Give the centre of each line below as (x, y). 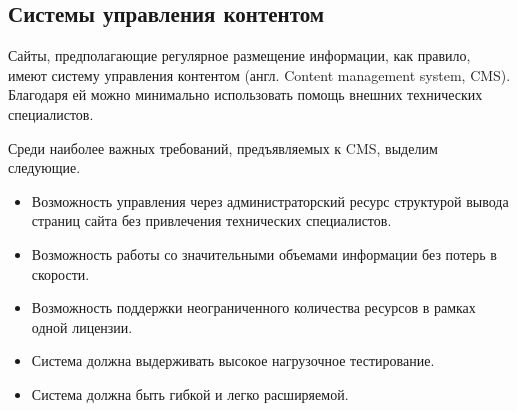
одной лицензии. (82, 326)
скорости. (60, 273)
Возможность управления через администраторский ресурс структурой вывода (270, 200)
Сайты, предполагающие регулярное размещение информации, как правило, (239, 55)
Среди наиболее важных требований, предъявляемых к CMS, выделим (223, 147)
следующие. (44, 167)
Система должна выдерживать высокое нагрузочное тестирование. (233, 360)
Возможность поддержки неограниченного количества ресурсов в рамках (253, 307)
